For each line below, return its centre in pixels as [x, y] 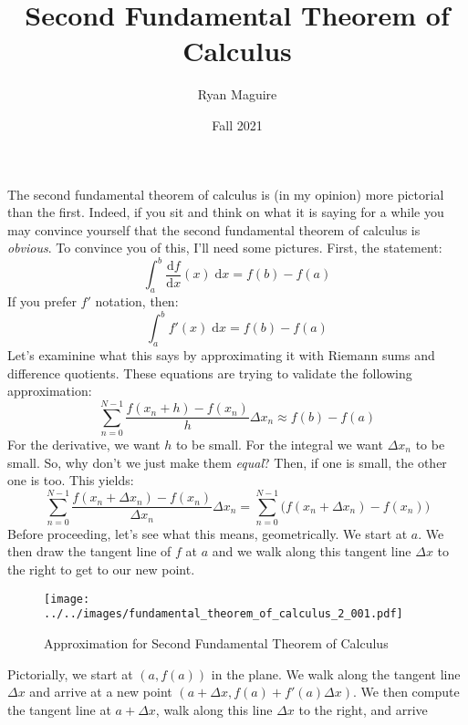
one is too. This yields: [71, 480]
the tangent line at [59, 709]
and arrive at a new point [101, 692]
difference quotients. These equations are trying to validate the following [210, 373]
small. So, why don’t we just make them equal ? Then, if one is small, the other [227, 462]
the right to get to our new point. [101, 570]
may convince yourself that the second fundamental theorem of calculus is [214, 229]
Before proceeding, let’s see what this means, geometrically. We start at [208, 533]
